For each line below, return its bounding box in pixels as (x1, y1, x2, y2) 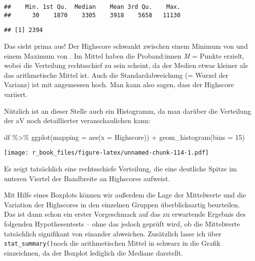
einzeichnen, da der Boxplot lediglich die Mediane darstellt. (4, 247, 183, 258)
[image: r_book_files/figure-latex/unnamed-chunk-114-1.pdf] (4, 149, 209, 157)
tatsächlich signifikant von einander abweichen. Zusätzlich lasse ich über (4, 228, 221, 238)
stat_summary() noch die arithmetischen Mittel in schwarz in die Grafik (4, 238, 220, 248)
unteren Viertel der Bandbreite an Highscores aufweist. (4, 173, 170, 183)
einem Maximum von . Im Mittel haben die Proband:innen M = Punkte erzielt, (4, 50, 245, 61)
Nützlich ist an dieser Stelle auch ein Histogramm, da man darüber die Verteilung (4, 105, 251, 116)
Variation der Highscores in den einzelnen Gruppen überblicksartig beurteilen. (4, 199, 240, 209)
